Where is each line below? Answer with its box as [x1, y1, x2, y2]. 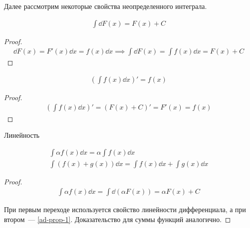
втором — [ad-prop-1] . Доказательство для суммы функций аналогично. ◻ [4, 214, 231, 224]
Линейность [4, 130, 40, 140]
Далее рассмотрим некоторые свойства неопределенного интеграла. [4, 1, 207, 11]
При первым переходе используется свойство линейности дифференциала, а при [4, 204, 246, 215]
